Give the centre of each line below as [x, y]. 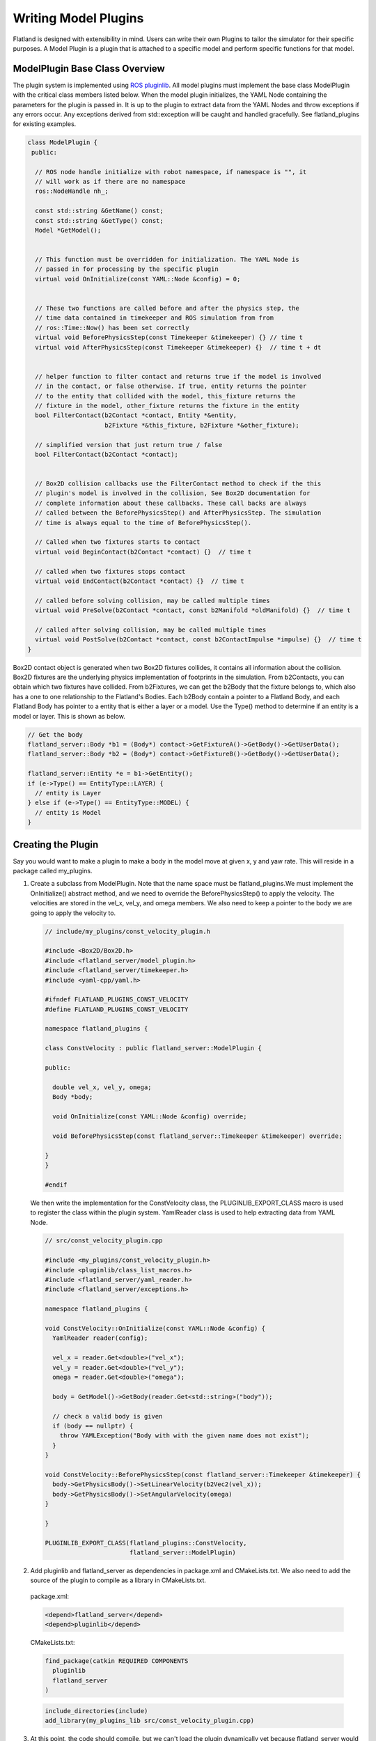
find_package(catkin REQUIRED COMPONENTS [117, 1661]
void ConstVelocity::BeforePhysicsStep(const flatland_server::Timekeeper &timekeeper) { [203, 1474]
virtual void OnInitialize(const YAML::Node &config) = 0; [138, 279]
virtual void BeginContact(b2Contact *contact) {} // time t [143, 552]
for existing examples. [45, 124]
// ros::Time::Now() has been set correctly [112, 328]
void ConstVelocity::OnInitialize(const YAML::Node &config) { [155, 1328]
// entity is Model [68, 812]
